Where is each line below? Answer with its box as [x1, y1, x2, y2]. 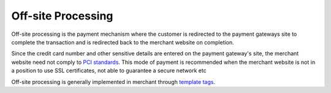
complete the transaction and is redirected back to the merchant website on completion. [11, 38, 234, 46]
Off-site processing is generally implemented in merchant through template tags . [11, 78, 216, 85]
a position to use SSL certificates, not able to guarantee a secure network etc [11, 67, 207, 74]
